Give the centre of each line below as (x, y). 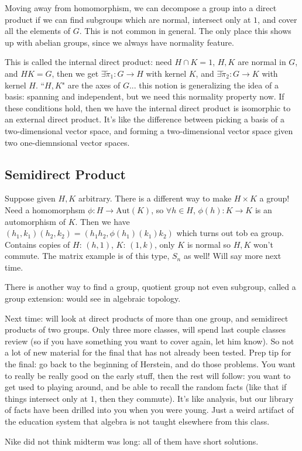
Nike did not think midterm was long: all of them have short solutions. (132, 441)
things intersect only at (46, 398)
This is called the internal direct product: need (88, 62)
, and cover (277, 19)
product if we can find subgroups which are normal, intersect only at (128, 19)
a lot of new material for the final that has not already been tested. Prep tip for (148, 352)
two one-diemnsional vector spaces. (67, 142)
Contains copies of (37, 244)
